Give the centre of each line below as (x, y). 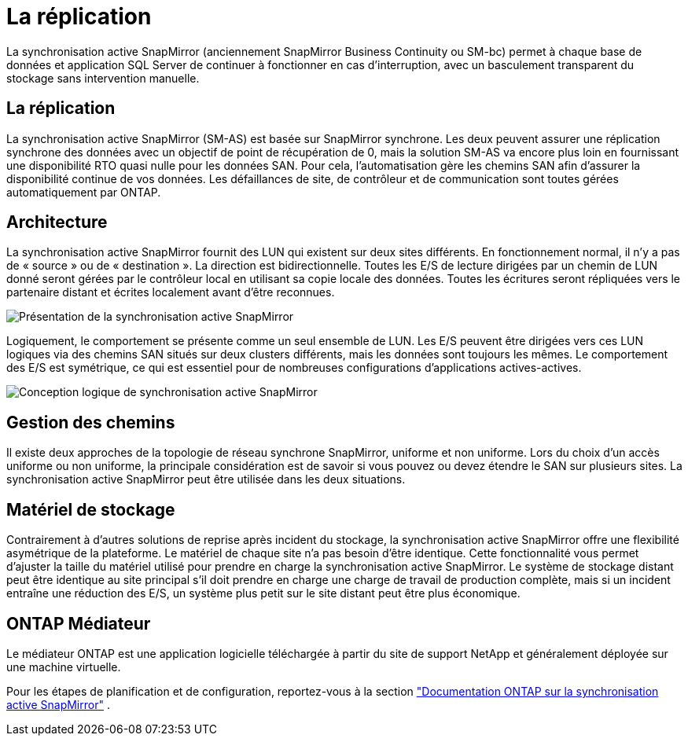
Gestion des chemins (91, 422)
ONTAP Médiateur (79, 623)
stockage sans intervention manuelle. (103, 78)
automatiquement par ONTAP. (84, 192)
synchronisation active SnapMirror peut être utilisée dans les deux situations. (206, 479)
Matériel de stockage (91, 509)
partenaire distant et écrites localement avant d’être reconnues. (171, 292)
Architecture (57, 222)
